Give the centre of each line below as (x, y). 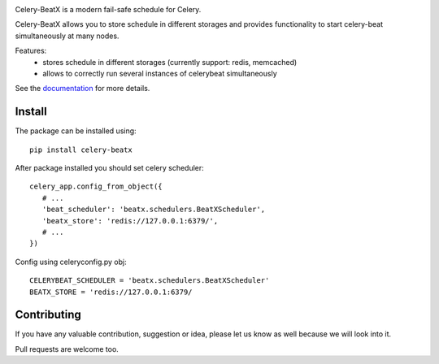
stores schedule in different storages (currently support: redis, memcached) (170, 62)
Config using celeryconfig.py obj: (71, 262)
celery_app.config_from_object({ (96, 186)
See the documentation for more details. (83, 89)
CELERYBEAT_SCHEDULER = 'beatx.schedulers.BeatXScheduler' (150, 281)
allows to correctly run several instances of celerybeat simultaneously (160, 73)
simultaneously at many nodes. (67, 36)
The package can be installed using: (76, 131)
